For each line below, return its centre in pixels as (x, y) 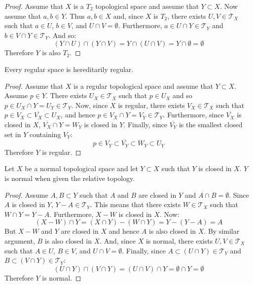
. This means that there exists (135, 204)
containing (45, 134)
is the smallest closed (211, 124)
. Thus (75, 16)
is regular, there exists (151, 105)
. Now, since (90, 105)
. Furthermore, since (193, 115)
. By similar (222, 231)
